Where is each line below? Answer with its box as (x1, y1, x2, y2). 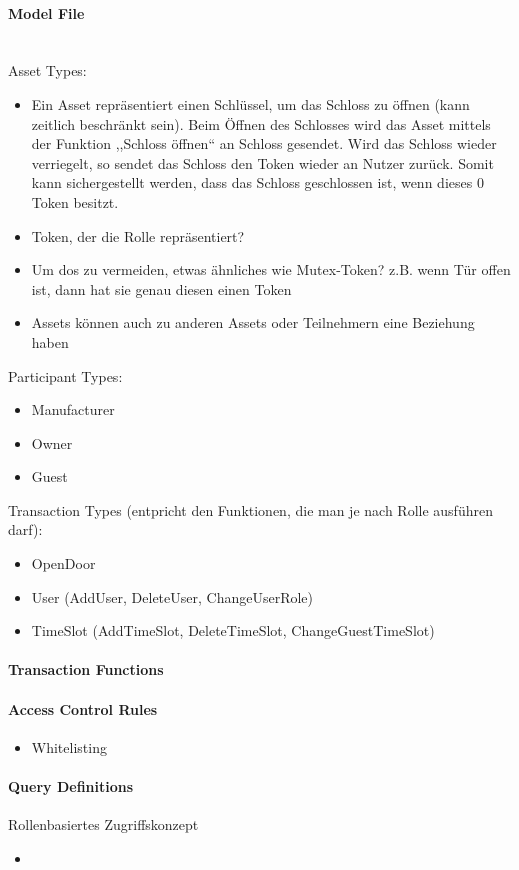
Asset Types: (8, 60, 87, 81)
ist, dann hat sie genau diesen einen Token (31, 278, 292, 299)
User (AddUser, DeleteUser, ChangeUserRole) (31, 586, 313, 607)
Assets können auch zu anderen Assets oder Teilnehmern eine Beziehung (31, 312, 475, 333)
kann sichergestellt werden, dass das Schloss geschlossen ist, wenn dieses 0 (31, 172, 484, 193)
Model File (8, 2, 85, 23)
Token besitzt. (31, 191, 119, 212)
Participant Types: (8, 365, 123, 386)
